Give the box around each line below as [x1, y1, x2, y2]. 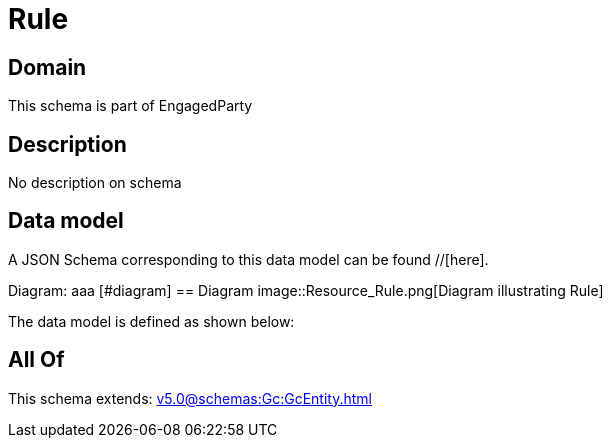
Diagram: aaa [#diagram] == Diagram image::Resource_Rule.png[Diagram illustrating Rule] [8, 281, 604, 299]
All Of [8, 347, 65, 373]
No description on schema [8, 174, 182, 192]
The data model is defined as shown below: [8, 312, 295, 330]
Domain [8, 54, 87, 80]
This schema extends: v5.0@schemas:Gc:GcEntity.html [8, 389, 372, 407]
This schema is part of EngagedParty [8, 97, 253, 115]
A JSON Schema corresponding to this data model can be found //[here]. [8, 250, 489, 268]
